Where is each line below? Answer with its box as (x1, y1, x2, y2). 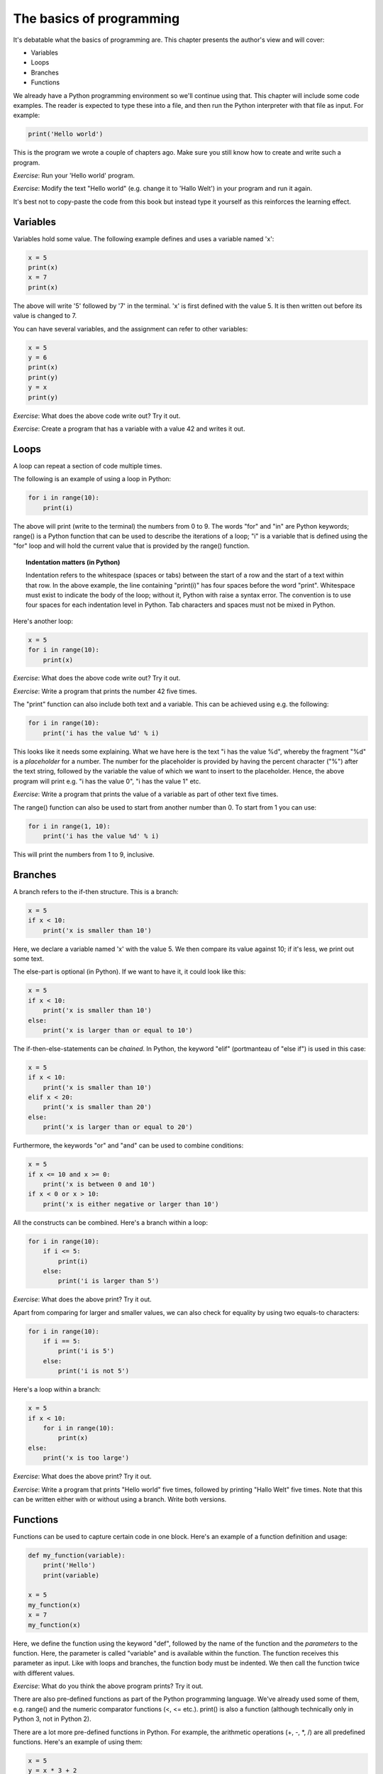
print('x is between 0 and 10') (43, 1180, 156, 1188)
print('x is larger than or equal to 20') (43, 1123, 193, 1131)
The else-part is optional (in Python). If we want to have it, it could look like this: (13, 967, 246, 976)
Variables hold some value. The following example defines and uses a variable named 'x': (13, 234, 274, 243)
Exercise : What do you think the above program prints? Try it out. (13, 1682, 204, 1690)
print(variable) (43, 1571, 99, 1579)
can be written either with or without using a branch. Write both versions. (13, 1494, 227, 1504)
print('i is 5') (57, 1347, 115, 1355)
